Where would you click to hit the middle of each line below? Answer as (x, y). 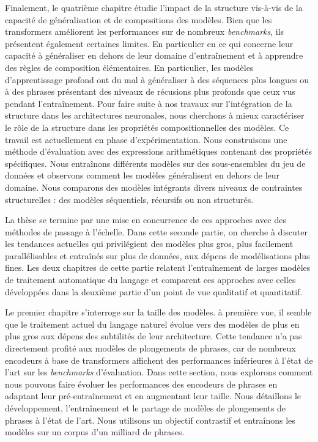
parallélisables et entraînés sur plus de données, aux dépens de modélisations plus (157, 255)
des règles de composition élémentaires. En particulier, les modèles (129, 67)
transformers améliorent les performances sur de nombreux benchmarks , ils (145, 31)
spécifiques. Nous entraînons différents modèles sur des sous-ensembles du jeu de (155, 163)
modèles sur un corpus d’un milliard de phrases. (95, 432)
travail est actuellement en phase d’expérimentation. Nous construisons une (146, 139)
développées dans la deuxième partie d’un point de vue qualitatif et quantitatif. (154, 291)
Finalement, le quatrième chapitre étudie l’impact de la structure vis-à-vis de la (154, 7)
